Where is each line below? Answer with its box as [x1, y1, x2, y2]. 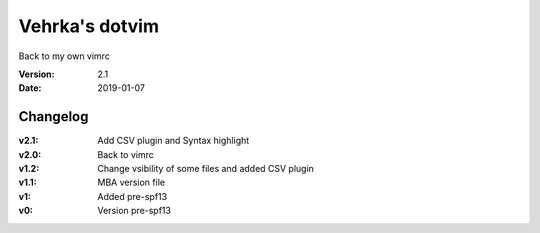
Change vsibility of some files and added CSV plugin [97, 163, 315, 175]
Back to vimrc [97, 148, 154, 160]
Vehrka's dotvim [18, 15, 160, 37]
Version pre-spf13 [97, 205, 172, 217]
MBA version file [97, 176, 165, 189]
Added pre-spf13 [97, 190, 168, 202]
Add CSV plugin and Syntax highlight [97, 135, 250, 147]
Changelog [18, 108, 89, 125]
